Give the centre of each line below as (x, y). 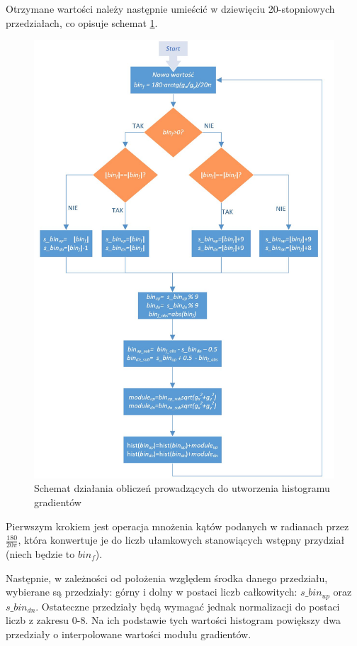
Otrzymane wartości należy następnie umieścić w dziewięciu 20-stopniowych (170, 9)
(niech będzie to (40, 553)
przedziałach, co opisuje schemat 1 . (82, 22)
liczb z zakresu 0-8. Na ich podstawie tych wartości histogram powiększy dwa (173, 620)
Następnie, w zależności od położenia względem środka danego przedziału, (167, 577)
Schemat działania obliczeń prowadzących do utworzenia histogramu (182, 488)
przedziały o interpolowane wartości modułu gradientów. (129, 634)
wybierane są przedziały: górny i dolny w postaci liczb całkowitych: (152, 592)
